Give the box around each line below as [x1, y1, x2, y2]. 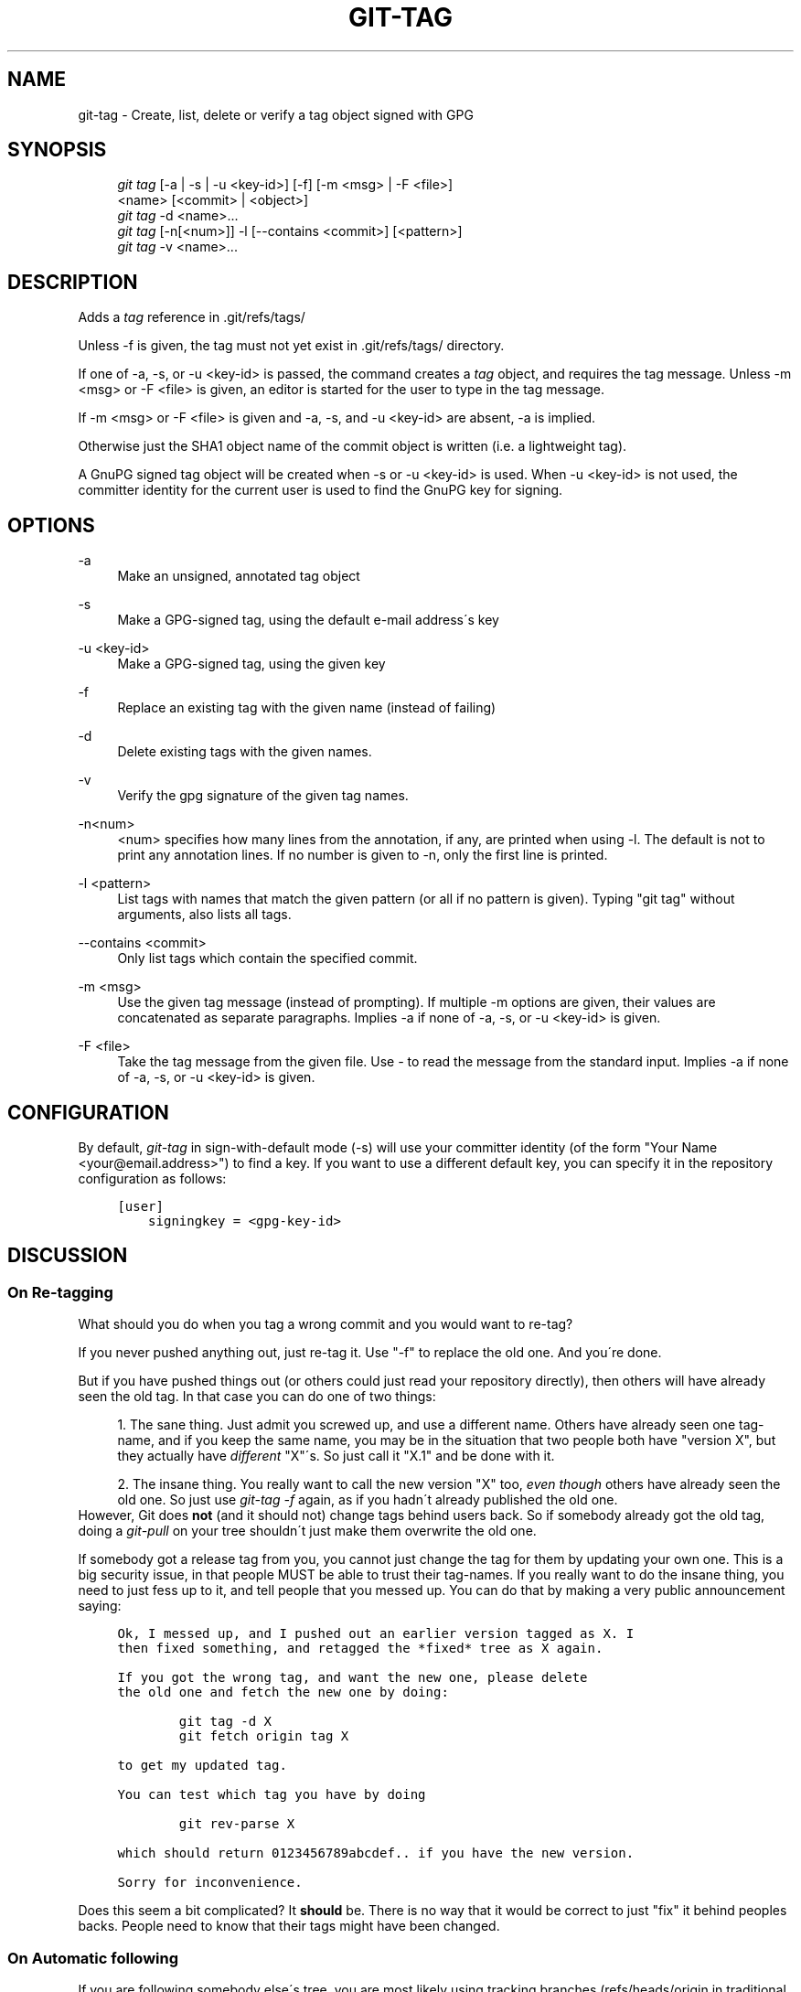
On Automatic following [7, 1948, 179, 1967]
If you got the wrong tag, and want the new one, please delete [117, 1670, 588, 1686]
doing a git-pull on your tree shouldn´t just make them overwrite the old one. [78, 1523, 537, 1539]
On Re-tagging [7, 1282, 113, 1301]
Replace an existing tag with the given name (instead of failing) [117, 700, 497, 716]
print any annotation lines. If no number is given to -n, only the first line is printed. [117, 847, 608, 863]
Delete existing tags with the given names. [117, 744, 372, 760]
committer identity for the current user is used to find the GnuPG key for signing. [78, 482, 563, 498]
